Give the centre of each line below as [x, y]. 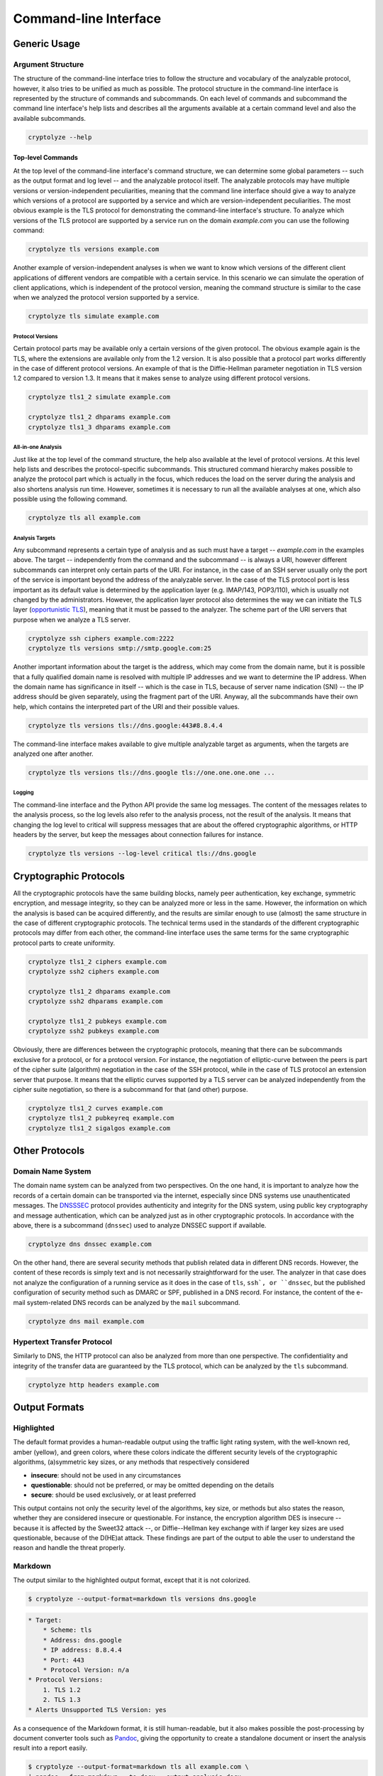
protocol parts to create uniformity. [64, 943]
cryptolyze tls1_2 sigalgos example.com [99, 1128]
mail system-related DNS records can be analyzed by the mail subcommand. [127, 1302]
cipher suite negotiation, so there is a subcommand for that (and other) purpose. [131, 1089]
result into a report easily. [50, 1748]
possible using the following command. [70, 499]
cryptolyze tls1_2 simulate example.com [99, 397]
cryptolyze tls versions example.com [94, 249]
